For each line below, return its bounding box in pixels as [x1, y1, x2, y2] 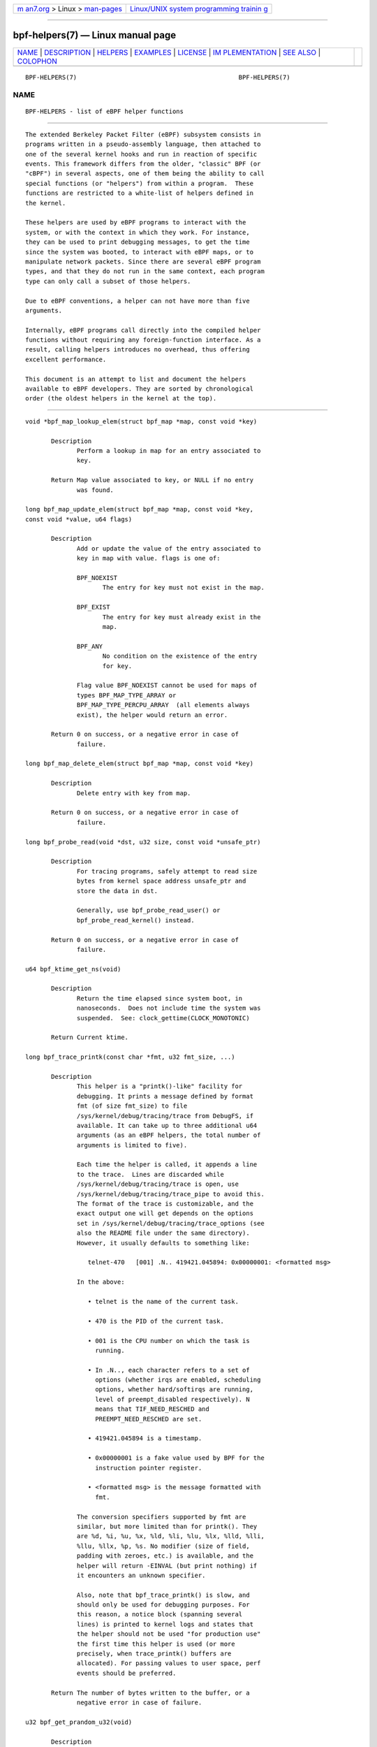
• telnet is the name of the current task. [87, 1297, 239, 1305]
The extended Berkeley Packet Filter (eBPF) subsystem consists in [25, 130, 261, 138]
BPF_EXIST [77, 603, 110, 611]
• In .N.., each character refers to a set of [87, 1366, 251, 1374]
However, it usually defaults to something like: [77, 1239, 251, 1247]
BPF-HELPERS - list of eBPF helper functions [25, 108, 184, 115]
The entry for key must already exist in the [102, 613, 261, 621]
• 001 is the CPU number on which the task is [87, 1337, 251, 1344]
